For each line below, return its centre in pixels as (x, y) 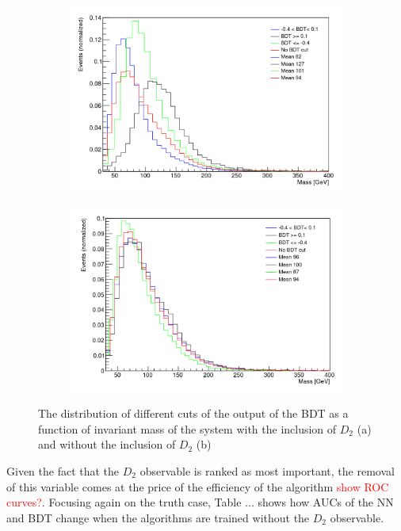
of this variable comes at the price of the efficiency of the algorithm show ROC (198, 486)
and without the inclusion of (107, 444)
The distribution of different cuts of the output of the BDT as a (193, 413)
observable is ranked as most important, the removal (267, 470)
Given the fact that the (63, 470)
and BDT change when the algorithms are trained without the (158, 517)
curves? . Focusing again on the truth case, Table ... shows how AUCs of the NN (200, 502)
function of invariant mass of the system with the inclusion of (187, 428)
